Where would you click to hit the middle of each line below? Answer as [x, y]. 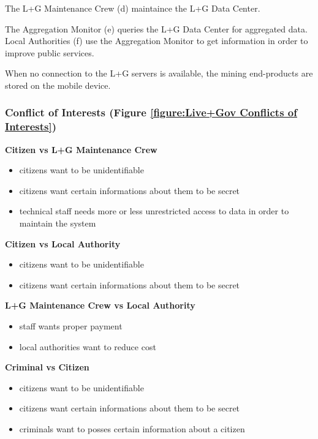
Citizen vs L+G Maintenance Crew [81, 149]
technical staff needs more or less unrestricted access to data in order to [154, 211]
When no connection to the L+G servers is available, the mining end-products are [159, 73]
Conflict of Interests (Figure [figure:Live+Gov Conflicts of [151, 112]
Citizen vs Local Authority [63, 243]
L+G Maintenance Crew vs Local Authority [100, 305]
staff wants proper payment [71, 326]
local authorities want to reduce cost [88, 346]
